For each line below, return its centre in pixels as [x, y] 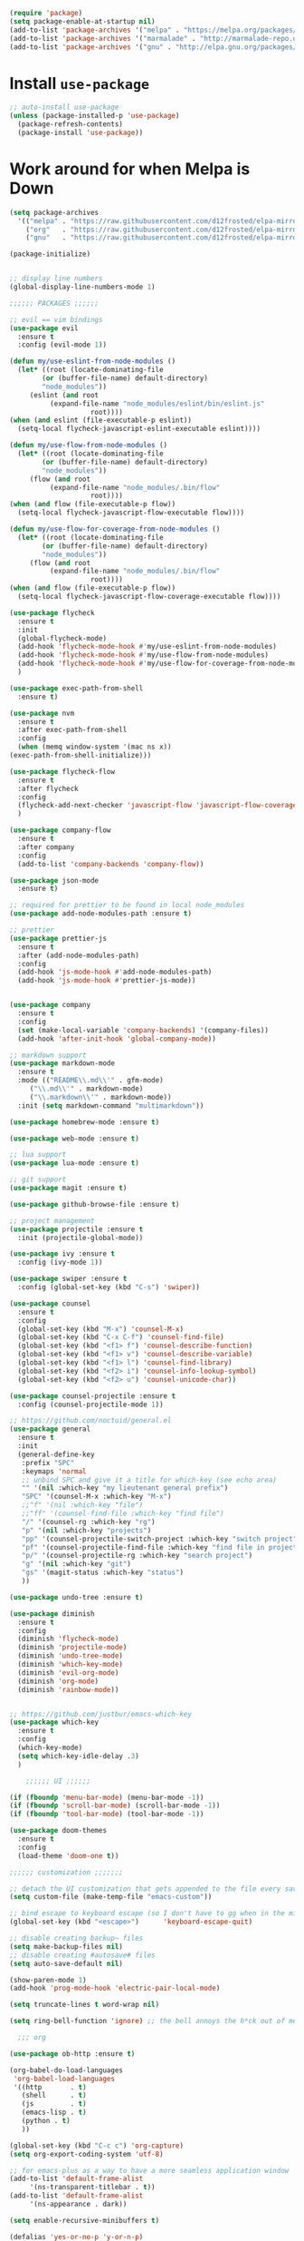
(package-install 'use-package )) [81, 132]
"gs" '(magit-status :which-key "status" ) [102, 1573]
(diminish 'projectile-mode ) [72, 1648]
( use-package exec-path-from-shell [76, 688]
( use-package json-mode [54, 880]
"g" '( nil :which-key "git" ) [76, 1564]
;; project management [52, 1220]
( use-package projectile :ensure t [76, 1229]
